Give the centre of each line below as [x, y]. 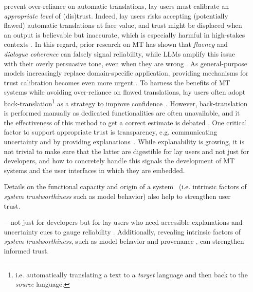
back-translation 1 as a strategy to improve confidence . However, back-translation [126, 102]
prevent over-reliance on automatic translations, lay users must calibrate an [117, 6]
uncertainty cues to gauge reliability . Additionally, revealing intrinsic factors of [122, 231]
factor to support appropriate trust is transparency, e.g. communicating [111, 132]
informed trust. [27, 250]
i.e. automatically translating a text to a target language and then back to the [132, 274]
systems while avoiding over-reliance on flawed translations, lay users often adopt [125, 92]
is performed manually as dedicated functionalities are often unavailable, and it [122, 113]
